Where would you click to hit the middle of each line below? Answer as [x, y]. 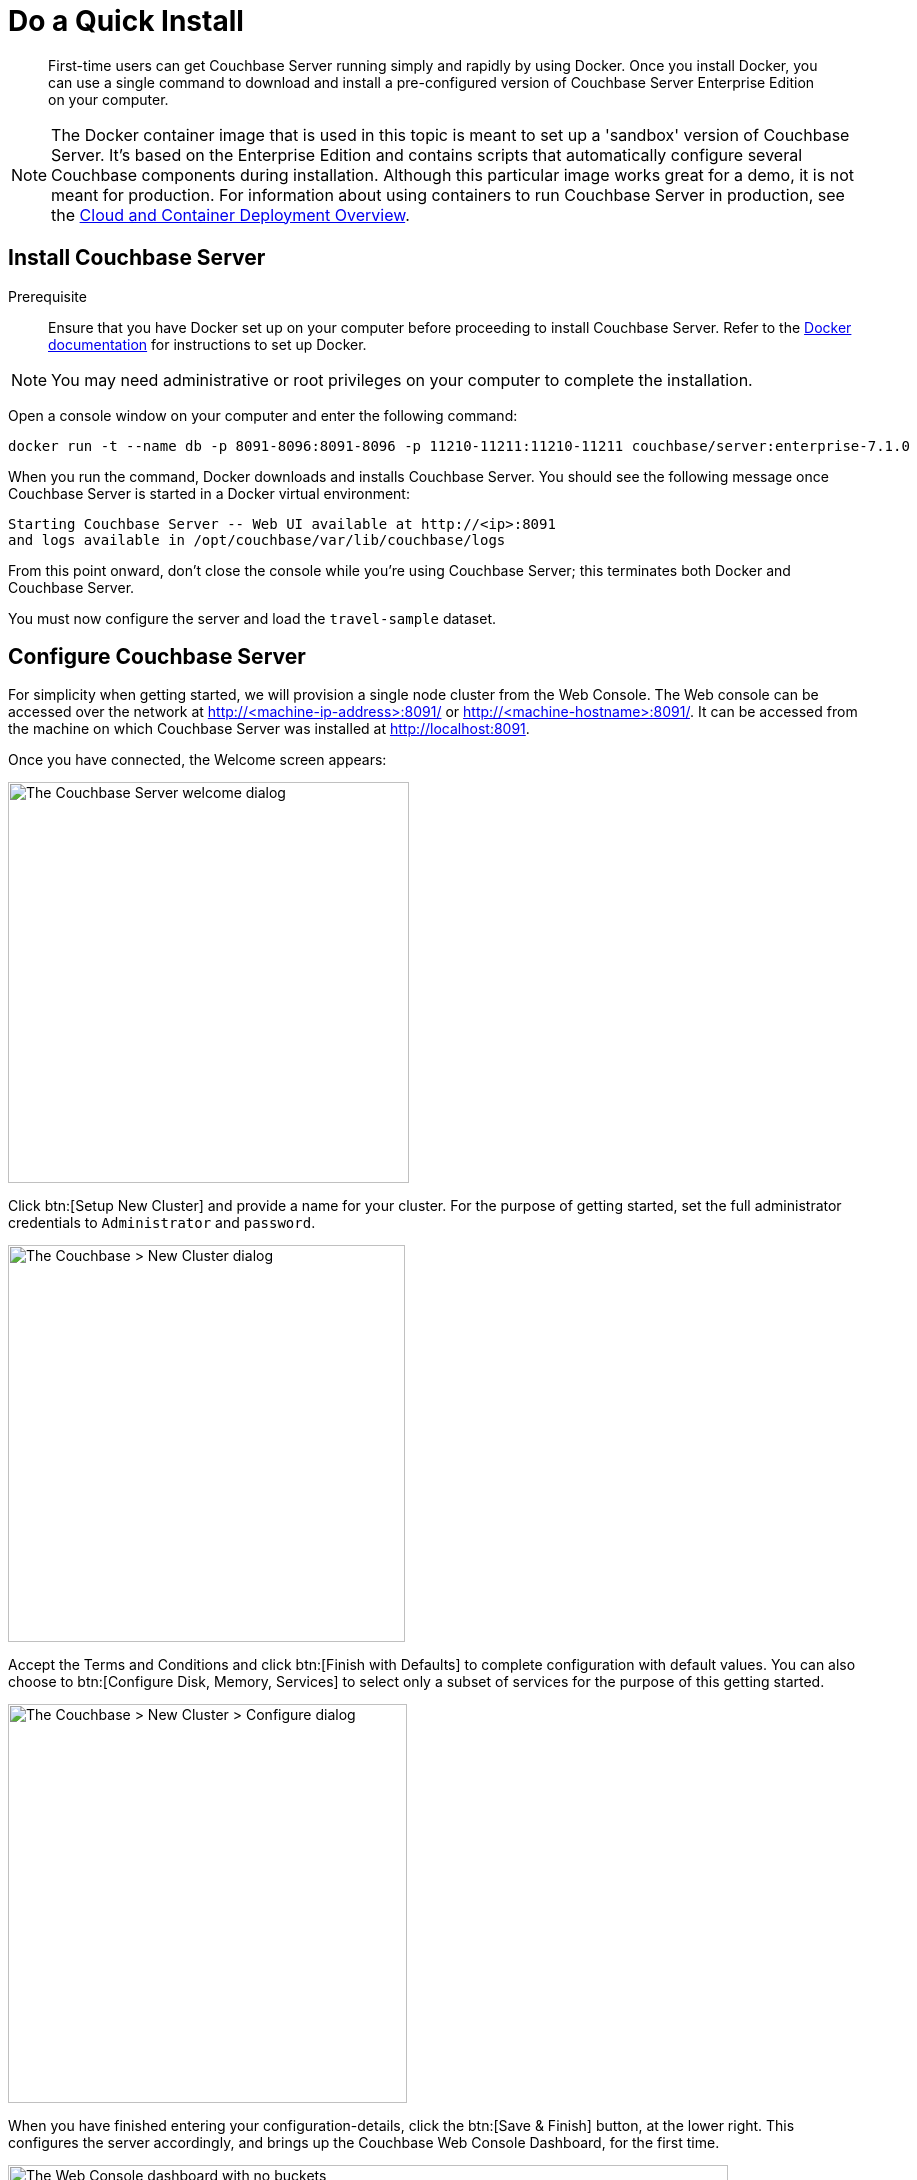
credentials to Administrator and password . [162, 1223]
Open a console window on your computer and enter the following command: [263, 415]
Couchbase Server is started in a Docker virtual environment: [209, 493]
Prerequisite [47, 296]
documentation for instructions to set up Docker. [207, 344]
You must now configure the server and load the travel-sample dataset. [252, 618]
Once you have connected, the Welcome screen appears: [197, 760]
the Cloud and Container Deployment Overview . [230, 214]
